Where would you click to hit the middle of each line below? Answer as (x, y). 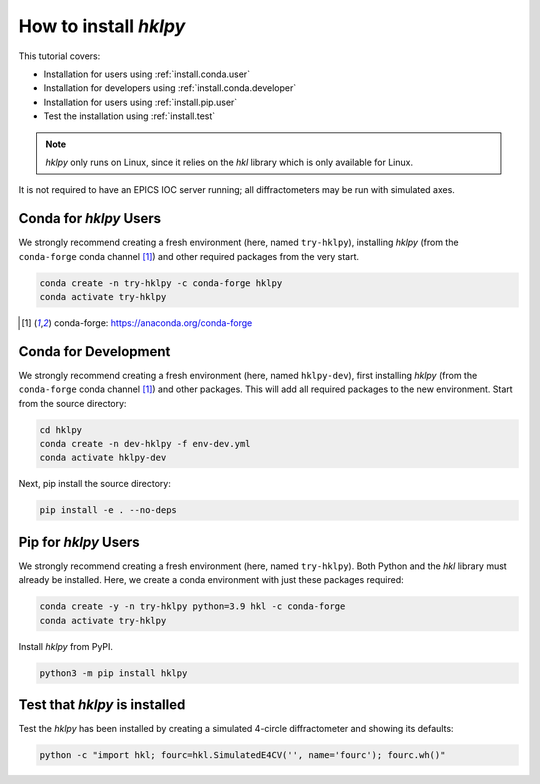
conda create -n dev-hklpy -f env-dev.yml (145, 443)
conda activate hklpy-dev (103, 458)
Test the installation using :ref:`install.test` (129, 116)
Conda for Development (94, 351)
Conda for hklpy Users (90, 218)
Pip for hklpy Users (79, 541)
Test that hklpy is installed (102, 704)
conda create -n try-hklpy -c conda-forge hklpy (161, 283)
